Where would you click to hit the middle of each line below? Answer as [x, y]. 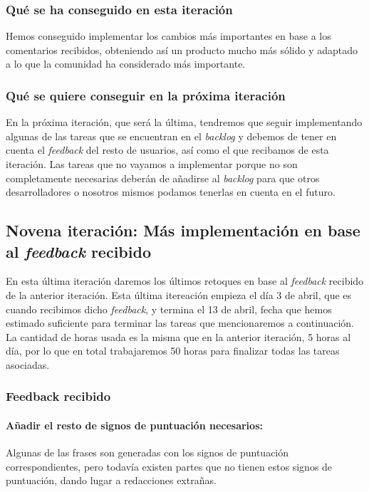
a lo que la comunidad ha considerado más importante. [126, 64]
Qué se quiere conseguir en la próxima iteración [146, 95]
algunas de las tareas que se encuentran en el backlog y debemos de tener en [171, 136]
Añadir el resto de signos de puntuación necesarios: [134, 425]
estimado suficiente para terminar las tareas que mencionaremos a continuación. [180, 323]
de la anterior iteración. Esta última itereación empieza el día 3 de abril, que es [179, 294]
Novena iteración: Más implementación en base [183, 230]
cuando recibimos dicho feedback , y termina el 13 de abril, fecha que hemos [169, 309]
